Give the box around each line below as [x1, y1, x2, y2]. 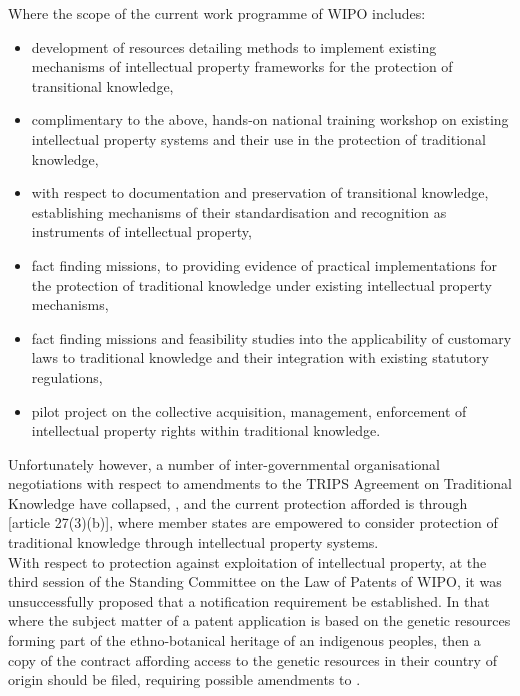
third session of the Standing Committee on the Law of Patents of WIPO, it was [8, 571, 502, 592]
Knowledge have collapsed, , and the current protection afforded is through [8, 492, 468, 513]
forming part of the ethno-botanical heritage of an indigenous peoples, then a [8, 630, 481, 651]
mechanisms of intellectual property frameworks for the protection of [31, 56, 453, 77]
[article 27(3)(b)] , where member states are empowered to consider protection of [8, 512, 498, 533]
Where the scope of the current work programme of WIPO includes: [8, 3, 426, 23]
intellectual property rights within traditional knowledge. [31, 420, 381, 441]
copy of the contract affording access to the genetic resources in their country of [8, 649, 497, 670]
